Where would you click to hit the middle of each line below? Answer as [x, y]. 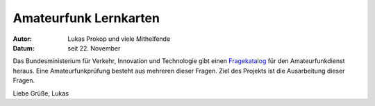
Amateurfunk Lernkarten [86, 18]
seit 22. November [94, 48]
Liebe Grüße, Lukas [41, 93]
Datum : [24, 48]
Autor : [23, 39]
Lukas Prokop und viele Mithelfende [119, 39]
